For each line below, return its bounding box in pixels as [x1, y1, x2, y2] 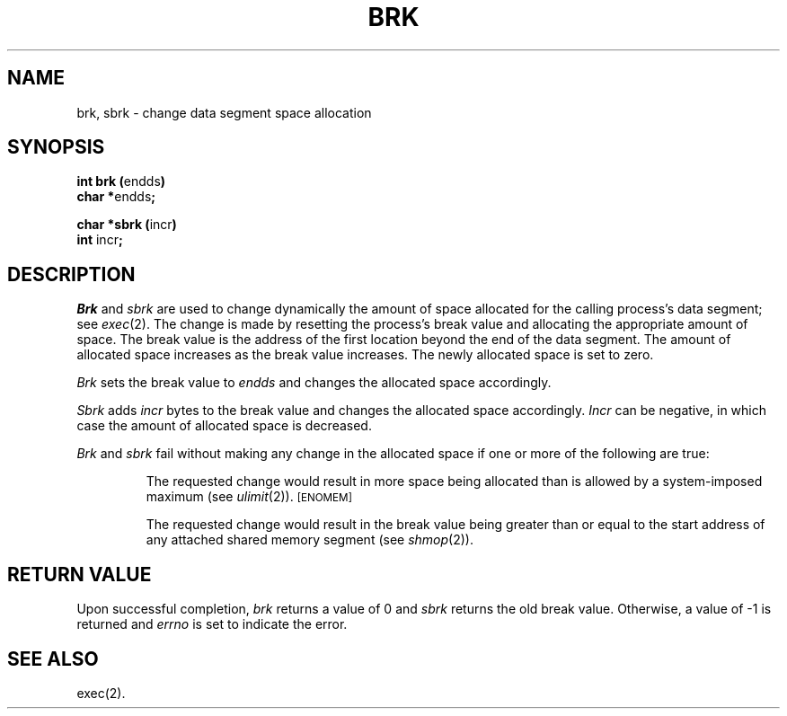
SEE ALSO [7, 647, 99, 670]
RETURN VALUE [7, 562, 152, 586]
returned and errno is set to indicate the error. [76, 616, 348, 632]
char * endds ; [76, 189, 156, 205]
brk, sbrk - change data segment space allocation [76, 104, 372, 120]
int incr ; [76, 232, 123, 248]
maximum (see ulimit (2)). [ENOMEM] [146, 489, 352, 505]
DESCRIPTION [7, 262, 136, 286]
